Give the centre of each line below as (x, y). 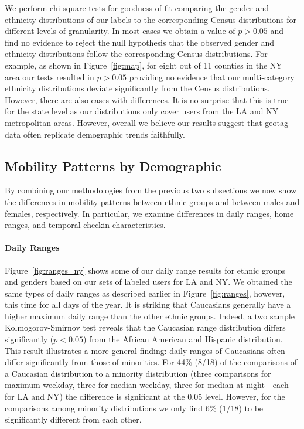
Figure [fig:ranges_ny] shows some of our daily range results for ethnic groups (145, 270)
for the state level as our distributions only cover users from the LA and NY (142, 111)
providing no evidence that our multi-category (212, 76)
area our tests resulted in (49, 76)
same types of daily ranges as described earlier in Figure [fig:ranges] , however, (145, 293)
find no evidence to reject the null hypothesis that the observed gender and (140, 42)
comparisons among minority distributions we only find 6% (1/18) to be (134, 408)
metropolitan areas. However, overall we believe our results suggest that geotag (146, 122)
